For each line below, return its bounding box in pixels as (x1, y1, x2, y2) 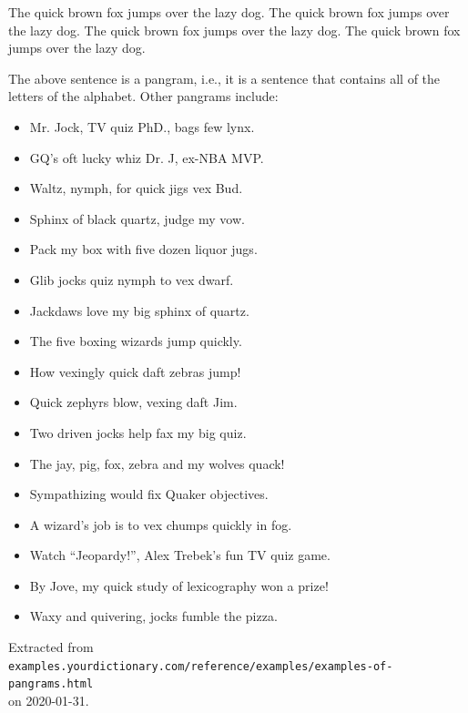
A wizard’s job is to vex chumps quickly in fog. (29, 514, 292, 534)
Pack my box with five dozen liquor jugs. (29, 239, 258, 259)
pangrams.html (8, 677, 94, 691)
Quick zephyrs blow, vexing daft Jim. (29, 392, 238, 412)
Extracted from (8, 637, 94, 657)
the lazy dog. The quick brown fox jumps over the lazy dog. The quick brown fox (8, 20, 461, 39)
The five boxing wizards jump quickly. (29, 331, 242, 351)
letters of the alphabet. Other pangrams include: (8, 87, 279, 106)
